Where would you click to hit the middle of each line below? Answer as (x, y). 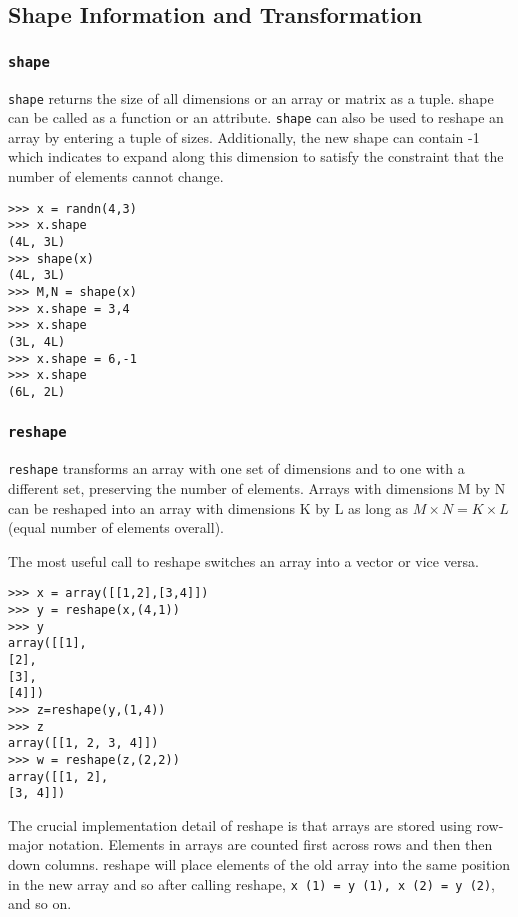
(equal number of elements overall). (116, 527)
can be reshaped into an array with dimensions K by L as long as (208, 507)
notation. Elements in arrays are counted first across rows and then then (270, 844)
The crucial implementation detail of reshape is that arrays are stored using (240, 824)
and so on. (40, 903)
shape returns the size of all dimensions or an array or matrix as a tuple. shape (251, 97)
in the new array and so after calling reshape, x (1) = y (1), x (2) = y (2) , (252, 883)
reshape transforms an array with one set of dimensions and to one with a (236, 468)
